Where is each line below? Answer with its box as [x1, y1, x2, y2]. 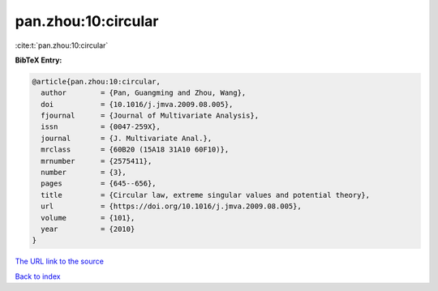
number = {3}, [41, 168, 127, 178]
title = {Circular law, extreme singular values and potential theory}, [41, 190, 371, 199]
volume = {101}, [41, 213, 135, 222]
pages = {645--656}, [41, 179, 157, 188]
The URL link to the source [15, 256, 105, 267]
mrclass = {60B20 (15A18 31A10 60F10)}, [41, 145, 230, 154]
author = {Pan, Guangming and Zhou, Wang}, [41, 88, 247, 97]
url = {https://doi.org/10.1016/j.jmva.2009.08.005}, [41, 202, 302, 211]
